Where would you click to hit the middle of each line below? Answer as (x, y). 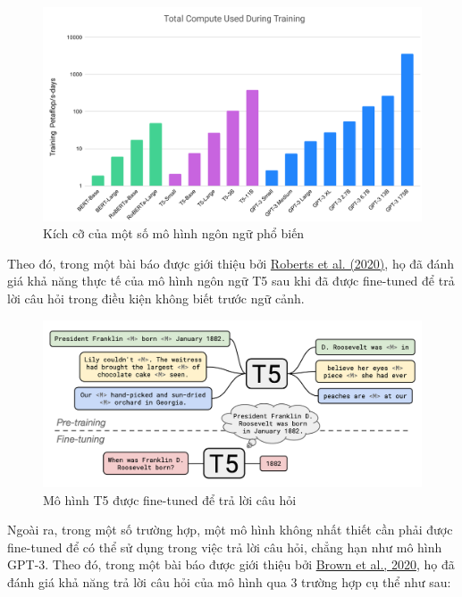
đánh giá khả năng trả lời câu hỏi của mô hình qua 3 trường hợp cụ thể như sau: (229, 582)
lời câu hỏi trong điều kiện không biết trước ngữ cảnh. (156, 298)
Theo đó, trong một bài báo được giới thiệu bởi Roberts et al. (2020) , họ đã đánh (231, 263)
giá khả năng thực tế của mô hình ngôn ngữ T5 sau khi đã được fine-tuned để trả (231, 281)
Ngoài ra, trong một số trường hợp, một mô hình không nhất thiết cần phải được (230, 530)
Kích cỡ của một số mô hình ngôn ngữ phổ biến (174, 233)
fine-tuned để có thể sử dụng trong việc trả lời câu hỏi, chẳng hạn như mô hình (225, 547)
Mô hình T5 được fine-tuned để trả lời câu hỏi (170, 499)
